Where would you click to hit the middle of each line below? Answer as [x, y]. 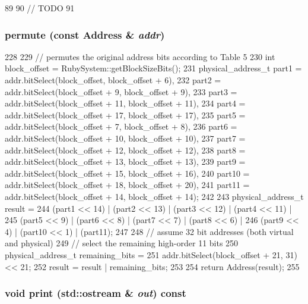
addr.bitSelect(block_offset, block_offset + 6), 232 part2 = [113, 80]
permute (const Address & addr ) [85, 34]
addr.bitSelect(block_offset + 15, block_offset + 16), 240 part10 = [127, 173]
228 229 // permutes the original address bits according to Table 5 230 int [140, 56]
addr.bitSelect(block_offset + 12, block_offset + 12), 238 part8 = [125, 150]
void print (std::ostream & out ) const [96, 293]
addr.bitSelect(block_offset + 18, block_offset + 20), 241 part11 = [127, 185]
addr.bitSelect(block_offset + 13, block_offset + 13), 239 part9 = [125, 162]
